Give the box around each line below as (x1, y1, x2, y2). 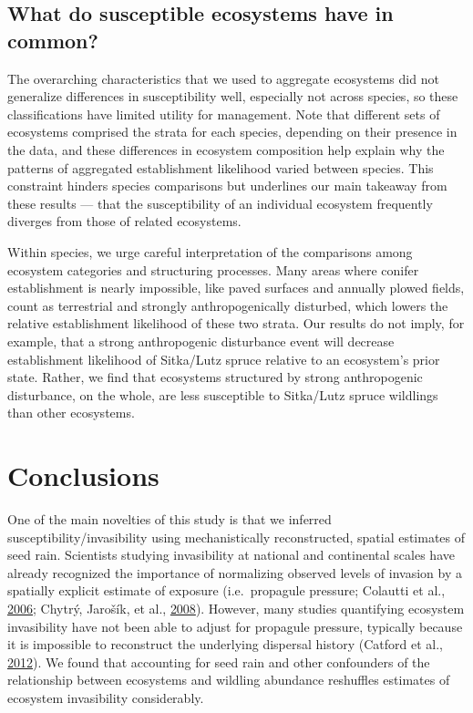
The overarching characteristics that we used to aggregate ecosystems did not (7, 68, 439, 88)
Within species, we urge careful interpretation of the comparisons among (7, 242, 413, 261)
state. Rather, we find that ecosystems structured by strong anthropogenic (7, 367, 423, 387)
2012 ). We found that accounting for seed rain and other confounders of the (7, 652, 430, 671)
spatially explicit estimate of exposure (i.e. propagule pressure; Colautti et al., (7, 581, 446, 600)
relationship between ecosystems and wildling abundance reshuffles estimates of (7, 670, 450, 689)
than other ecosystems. (7, 403, 135, 422)
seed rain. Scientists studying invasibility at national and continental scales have (7, 545, 455, 564)
